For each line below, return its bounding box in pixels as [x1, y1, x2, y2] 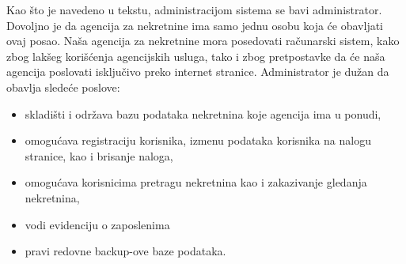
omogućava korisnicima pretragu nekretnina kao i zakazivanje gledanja [25, 174, 367, 190]
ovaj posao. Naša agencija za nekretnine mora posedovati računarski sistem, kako [6, 32, 400, 49]
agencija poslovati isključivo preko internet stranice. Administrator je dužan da [6, 63, 389, 80]
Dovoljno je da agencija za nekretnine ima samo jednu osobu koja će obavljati [6, 17, 383, 33]
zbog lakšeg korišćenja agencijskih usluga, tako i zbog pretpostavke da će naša [6, 47, 385, 64]
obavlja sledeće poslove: [6, 78, 120, 95]
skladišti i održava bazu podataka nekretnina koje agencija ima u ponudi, [25, 105, 381, 122]
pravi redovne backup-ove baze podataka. [25, 243, 226, 259]
